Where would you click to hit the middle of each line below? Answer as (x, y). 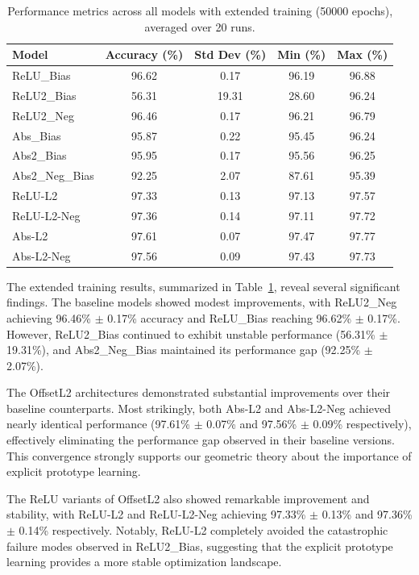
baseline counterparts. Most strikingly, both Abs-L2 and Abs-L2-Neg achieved (199, 408)
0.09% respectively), (362, 424)
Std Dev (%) (230, 54)
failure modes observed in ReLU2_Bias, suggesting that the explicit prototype (200, 546)
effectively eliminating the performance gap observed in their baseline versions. (201, 440)
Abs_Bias (37, 135)
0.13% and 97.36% (367, 514)
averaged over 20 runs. (200, 26)
